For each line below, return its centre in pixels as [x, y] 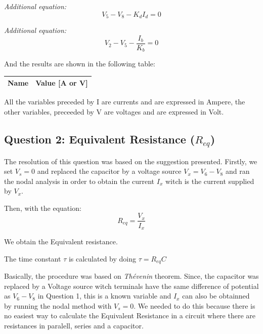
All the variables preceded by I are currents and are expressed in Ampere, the [125, 102]
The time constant [33, 258]
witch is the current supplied [210, 181]
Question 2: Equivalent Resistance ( [100, 139]
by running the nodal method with [58, 305]
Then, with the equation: [43, 208]
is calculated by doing [102, 258]
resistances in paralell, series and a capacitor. [74, 326]
